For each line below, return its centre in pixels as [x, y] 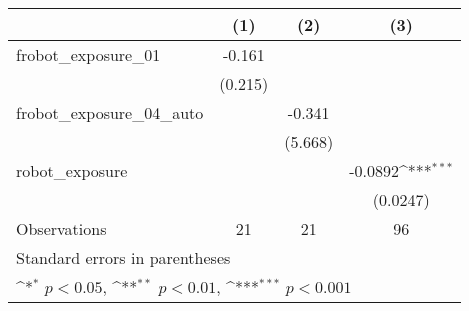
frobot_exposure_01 [88, 54]
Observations [61, 228]
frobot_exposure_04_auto [110, 112]
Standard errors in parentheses [123, 257]
